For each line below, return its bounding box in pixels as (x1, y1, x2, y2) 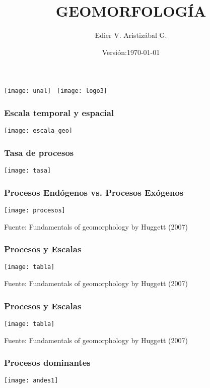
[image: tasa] (4, 167, 51, 175)
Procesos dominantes (4, 356, 91, 369)
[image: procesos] (4, 206, 65, 214)
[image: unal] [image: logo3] (4, 87, 107, 95)
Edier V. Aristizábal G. (95, 30, 167, 40)
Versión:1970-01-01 (102, 46, 160, 57)
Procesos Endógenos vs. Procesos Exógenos (4, 186, 184, 198)
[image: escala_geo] (4, 127, 73, 135)
